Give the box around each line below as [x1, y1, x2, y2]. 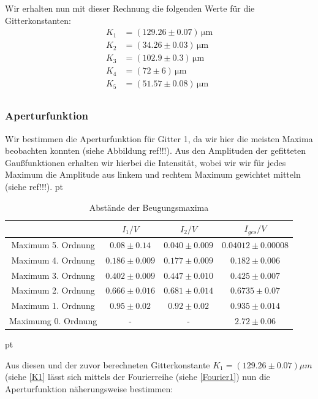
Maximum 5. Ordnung [11, 238, 95, 251]
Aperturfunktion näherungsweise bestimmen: [5, 382, 173, 395]
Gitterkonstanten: [5, 13, 71, 26]
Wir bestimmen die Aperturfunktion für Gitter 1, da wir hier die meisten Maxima [5, 132, 313, 145]
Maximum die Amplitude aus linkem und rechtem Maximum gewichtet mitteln [5, 168, 301, 181]
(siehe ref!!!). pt [5, 180, 64, 192]
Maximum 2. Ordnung [11, 284, 95, 297]
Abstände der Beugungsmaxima [89, 200, 209, 213]
